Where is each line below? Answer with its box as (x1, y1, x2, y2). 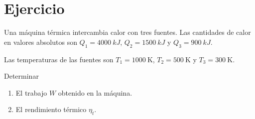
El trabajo (15, 87, 47, 98)
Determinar (4, 71, 39, 81)
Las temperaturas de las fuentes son (4, 54, 114, 64)
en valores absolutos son (4, 36, 77, 47)
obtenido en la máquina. (58, 87, 132, 98)
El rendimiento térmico (15, 104, 87, 115)
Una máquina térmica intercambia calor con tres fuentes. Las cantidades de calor (4, 27, 251, 37)
